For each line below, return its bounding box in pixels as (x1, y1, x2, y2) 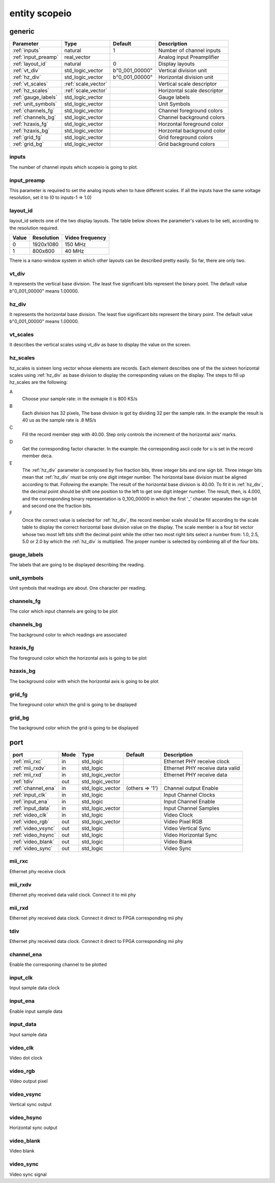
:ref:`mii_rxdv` (12, 765, 46, 772)
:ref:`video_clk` (12, 811, 48, 819)
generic (9, 27, 35, 36)
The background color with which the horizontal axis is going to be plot (9, 678, 159, 684)
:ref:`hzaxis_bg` (12, 127, 50, 135)
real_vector (64, 54, 91, 61)
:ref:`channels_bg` (12, 114, 56, 121)
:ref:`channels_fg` (12, 107, 54, 114)
